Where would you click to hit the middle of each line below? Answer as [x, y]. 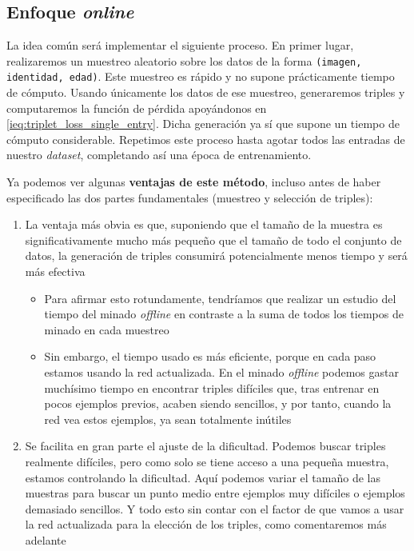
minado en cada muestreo [107, 329]
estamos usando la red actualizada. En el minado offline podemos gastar [221, 372]
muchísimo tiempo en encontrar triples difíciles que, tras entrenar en [212, 387]
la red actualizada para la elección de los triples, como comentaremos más [206, 524]
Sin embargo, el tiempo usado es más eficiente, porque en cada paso [210, 356]
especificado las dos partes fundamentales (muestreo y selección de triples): [190, 197]
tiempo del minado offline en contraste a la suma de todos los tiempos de [224, 314]
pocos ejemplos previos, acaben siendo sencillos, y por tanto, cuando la [218, 403]
